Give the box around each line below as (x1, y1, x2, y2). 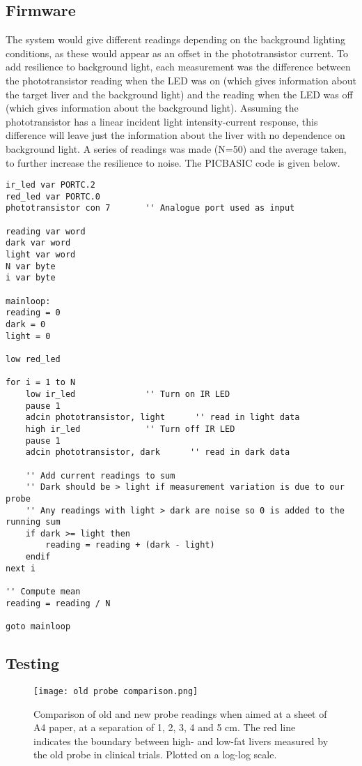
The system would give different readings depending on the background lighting (6, 32, 346, 47)
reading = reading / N (6, 598, 111, 608)
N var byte (6, 261, 56, 271)
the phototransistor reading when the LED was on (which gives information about (6, 73, 356, 87)
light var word (6, 250, 76, 260)
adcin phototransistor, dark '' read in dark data (25, 447, 290, 458)
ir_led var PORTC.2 (6, 180, 95, 190)
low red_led (6, 354, 61, 364)
